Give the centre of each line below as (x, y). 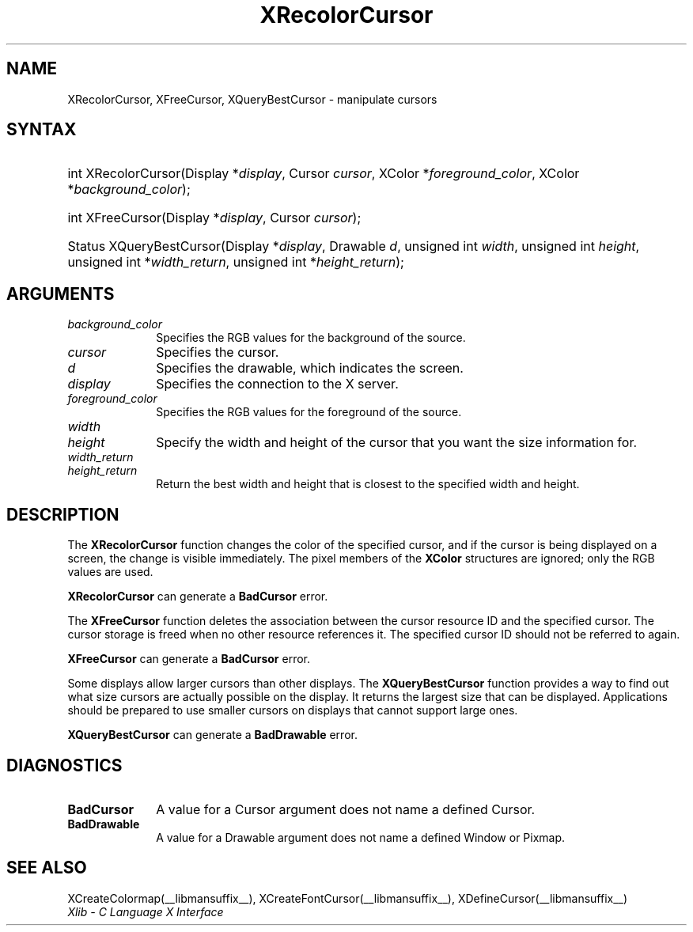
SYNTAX (42, 130)
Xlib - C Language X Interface (146, 911)
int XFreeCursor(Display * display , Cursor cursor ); (214, 218)
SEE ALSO (47, 868)
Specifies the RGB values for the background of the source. (311, 338)
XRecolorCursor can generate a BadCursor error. (198, 597)
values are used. (110, 572)
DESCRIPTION (63, 514)
